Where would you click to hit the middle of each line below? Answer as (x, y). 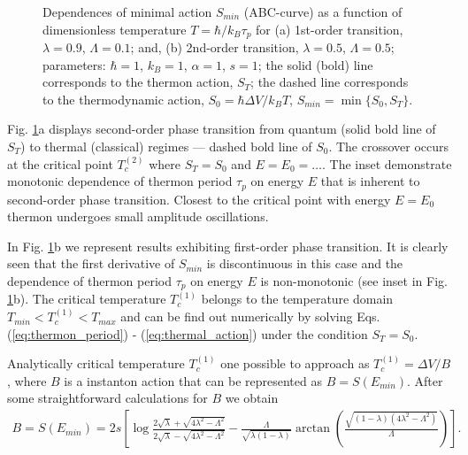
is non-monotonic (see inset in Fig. (354, 281)
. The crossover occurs (389, 147)
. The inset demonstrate (387, 163)
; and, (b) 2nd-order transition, (215, 47)
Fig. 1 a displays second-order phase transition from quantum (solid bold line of (222, 129)
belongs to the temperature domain (297, 299)
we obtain (252, 398)
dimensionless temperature (115, 29)
